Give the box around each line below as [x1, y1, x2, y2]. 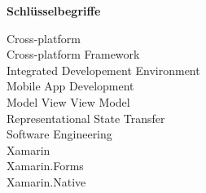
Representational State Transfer [7, 109, 165, 126]
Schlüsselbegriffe [7, 2, 101, 19]
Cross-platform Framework [7, 46, 140, 63]
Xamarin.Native [7, 173, 86, 190]
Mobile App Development [7, 77, 134, 94]
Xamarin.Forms [7, 157, 84, 174]
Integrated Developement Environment [7, 61, 200, 78]
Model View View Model [7, 93, 130, 110]
